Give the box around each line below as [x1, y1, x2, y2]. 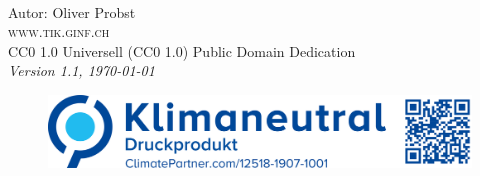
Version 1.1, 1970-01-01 [8, 60, 155, 81]
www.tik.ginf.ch [8, 21, 110, 42]
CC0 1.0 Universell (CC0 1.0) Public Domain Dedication [8, 40, 356, 61]
